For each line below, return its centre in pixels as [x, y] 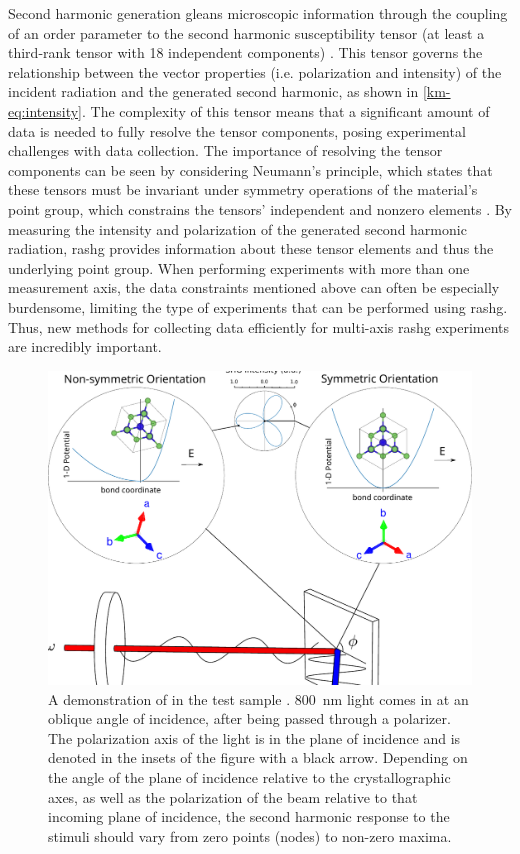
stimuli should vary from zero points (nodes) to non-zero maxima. [250, 835]
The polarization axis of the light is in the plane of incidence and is [254, 737]
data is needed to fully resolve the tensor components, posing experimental [237, 130]
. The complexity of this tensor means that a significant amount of [285, 110]
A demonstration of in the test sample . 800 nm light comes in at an [258, 698]
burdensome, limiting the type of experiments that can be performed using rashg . [258, 306]
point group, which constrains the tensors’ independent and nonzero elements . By [260, 208]
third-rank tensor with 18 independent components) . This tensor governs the [245, 52]
